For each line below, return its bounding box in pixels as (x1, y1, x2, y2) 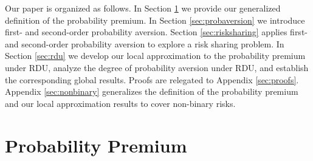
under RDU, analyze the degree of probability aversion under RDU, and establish (5, 61, 309, 74)
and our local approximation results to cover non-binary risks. (5, 97, 236, 109)
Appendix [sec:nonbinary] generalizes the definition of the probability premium (5, 85, 298, 98)
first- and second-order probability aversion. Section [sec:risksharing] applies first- (5, 26, 308, 38)
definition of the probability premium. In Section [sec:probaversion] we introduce (5, 13, 305, 26)
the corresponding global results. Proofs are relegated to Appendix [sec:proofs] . (5, 73, 299, 86)
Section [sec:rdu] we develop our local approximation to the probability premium (5, 49, 306, 62)
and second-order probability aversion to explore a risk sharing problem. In (5, 37, 284, 50)
